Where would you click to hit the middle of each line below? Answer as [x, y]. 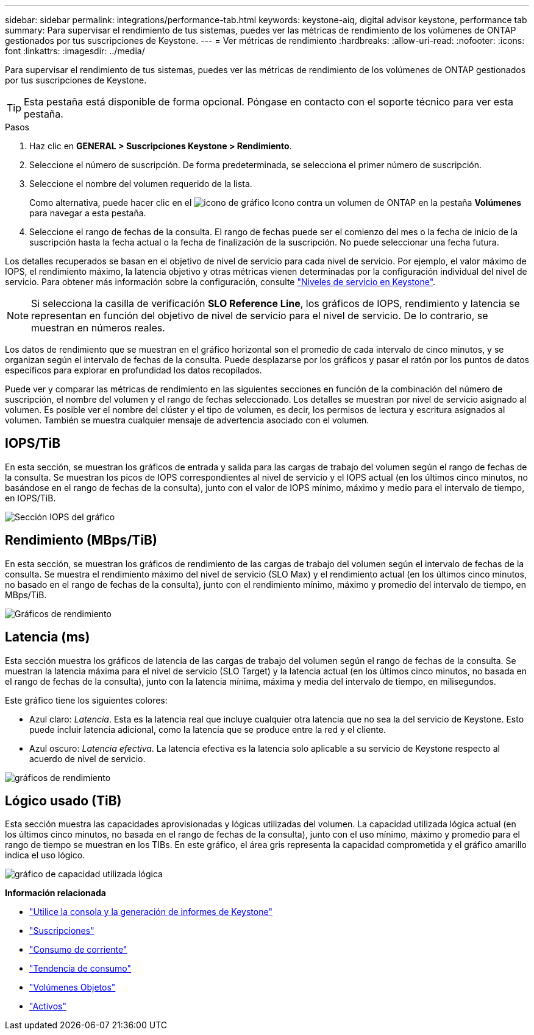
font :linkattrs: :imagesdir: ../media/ [75, 51]
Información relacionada [55, 893]
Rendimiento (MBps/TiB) [81, 540]
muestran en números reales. [98, 328]
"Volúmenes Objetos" [73, 987]
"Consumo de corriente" [78, 950]
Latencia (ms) [48, 637]
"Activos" [48, 1006]
